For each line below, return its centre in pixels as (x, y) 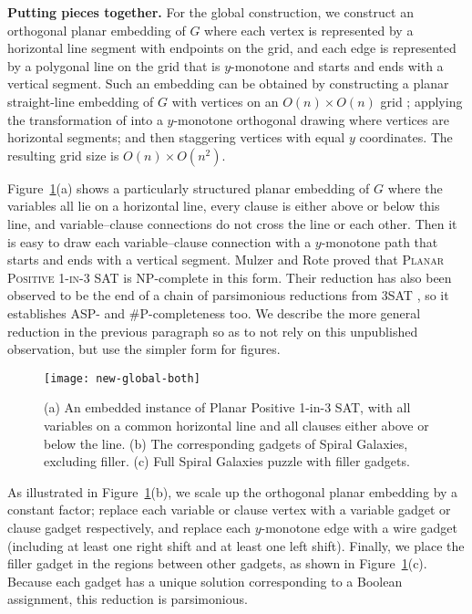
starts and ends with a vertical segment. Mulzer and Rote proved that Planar (226, 260)
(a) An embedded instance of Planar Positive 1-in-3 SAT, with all (227, 407)
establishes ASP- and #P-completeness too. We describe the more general (214, 312)
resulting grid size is (63, 155)
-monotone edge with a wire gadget (359, 527)
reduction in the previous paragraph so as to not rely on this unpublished (213, 331)
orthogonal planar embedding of (97, 30)
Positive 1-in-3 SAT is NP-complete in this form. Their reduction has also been (230, 277)
